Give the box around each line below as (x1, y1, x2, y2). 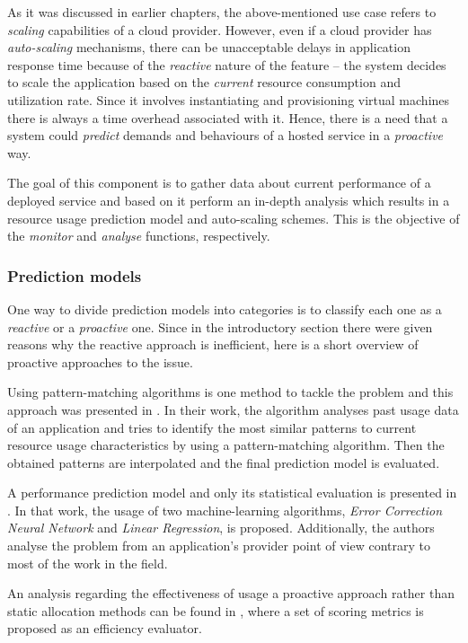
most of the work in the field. (7, 553, 168, 572)
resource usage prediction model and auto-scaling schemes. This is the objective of (7, 208, 460, 227)
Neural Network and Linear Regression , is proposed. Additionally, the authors (7, 518, 435, 537)
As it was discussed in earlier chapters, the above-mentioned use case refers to (7, 3, 437, 21)
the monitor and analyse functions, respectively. (7, 226, 270, 245)
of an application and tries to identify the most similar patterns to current (7, 418, 417, 436)
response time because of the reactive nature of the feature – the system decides (7, 55, 446, 74)
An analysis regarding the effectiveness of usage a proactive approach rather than (7, 584, 455, 603)
